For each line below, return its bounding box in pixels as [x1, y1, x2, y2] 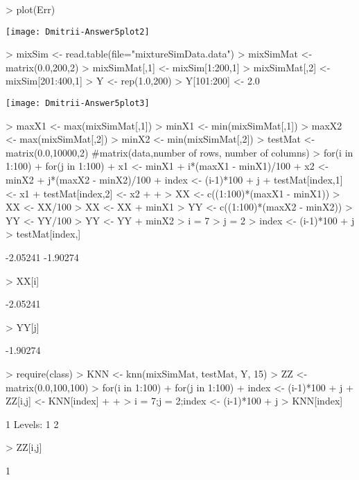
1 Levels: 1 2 [6, 416, 59, 431]
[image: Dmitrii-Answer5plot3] [6, 98, 150, 109]
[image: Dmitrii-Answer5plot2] [6, 26, 150, 37]
